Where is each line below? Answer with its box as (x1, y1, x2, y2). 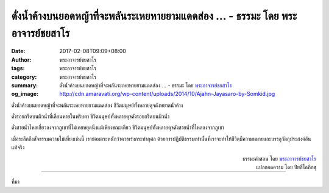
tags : (11, 65, 25, 72)
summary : (11, 81, 38, 89)
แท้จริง (11, 144, 25, 151)
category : (11, 73, 37, 81)
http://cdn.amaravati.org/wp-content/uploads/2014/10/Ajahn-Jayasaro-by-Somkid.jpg (59, 90, 275, 98)
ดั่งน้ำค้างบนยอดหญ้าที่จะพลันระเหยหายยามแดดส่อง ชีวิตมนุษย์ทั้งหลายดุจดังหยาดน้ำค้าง (11, 101, 183, 109)
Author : (11, 56, 32, 64)
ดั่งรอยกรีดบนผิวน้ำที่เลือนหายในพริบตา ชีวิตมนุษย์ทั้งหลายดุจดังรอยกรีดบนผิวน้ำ (11, 113, 170, 120)
